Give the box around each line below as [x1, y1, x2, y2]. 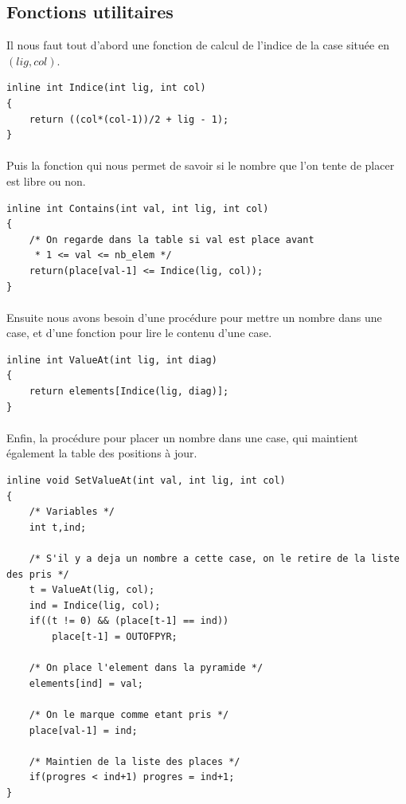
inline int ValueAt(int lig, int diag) [6, 354, 217, 366]
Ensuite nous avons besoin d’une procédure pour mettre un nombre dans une [6, 308, 382, 325]
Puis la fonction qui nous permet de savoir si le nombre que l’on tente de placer [6, 157, 395, 174]
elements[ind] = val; [29, 677, 143, 689]
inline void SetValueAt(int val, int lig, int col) [6, 475, 286, 487]
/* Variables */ [29, 506, 115, 518]
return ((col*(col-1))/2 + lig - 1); [29, 113, 229, 125]
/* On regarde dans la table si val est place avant [29, 233, 314, 245]
